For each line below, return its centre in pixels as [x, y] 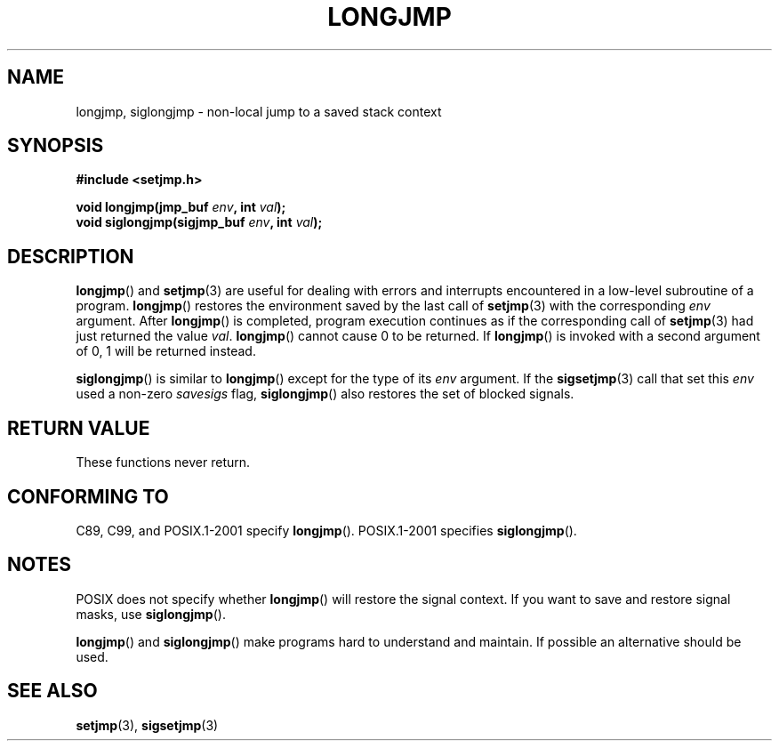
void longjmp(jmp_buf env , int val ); [181, 207]
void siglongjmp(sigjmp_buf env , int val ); [199, 222]
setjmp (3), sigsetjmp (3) [147, 725]
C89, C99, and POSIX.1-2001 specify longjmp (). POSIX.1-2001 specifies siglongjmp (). [326, 530]
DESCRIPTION [71, 256]
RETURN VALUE [79, 428]
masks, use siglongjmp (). [151, 614]
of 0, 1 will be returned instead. [166, 351]
